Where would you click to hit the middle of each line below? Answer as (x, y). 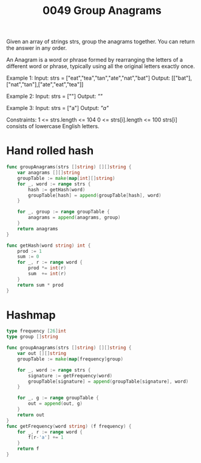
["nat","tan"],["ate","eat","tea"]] (45, 84)
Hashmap (31, 315)
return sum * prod (40, 285)
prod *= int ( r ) (47, 268)
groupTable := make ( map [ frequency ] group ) (70, 359)
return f (28, 449)
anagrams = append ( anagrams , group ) (74, 218)
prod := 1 (30, 251)
